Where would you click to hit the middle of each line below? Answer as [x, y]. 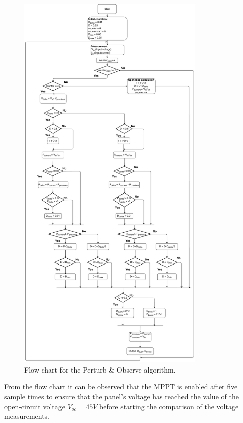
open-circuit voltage [35, 406]
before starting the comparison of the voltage [169, 406]
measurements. [27, 416]
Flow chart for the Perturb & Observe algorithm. [100, 369]
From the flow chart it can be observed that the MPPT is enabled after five [121, 386]
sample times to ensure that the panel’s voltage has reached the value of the [121, 396]
